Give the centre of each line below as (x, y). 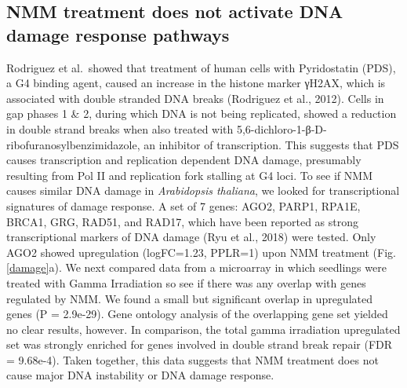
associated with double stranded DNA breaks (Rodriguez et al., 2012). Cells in (195, 98)
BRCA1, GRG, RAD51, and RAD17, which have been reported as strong (183, 221)
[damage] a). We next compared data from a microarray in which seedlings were (196, 267)
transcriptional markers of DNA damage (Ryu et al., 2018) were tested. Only (191, 237)
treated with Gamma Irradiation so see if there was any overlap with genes (186, 282)
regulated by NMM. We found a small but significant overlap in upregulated (189, 298)
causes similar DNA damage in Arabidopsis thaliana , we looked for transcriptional (203, 190)
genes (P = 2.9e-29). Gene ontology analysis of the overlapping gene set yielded (197, 314)
